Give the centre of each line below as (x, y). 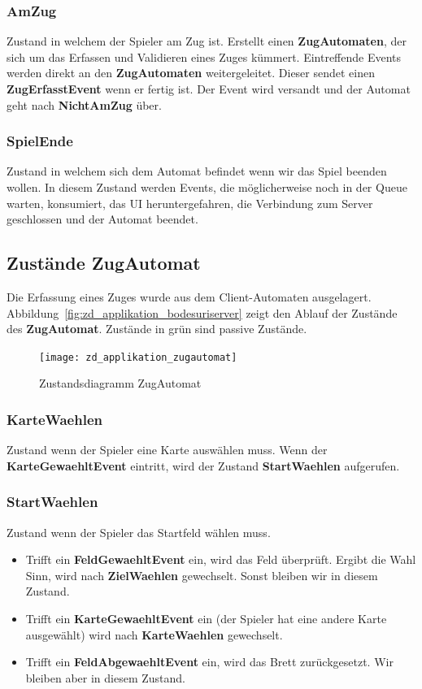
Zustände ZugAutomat (104, 263)
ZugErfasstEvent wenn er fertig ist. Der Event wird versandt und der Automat (209, 89)
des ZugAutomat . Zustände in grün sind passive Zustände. (157, 329)
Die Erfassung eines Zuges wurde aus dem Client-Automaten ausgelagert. (189, 296)
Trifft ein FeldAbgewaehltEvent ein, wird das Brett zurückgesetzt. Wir (209, 662)
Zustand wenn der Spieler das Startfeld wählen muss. (139, 532)
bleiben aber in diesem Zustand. (106, 677)
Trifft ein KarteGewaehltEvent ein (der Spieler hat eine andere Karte (206, 619)
